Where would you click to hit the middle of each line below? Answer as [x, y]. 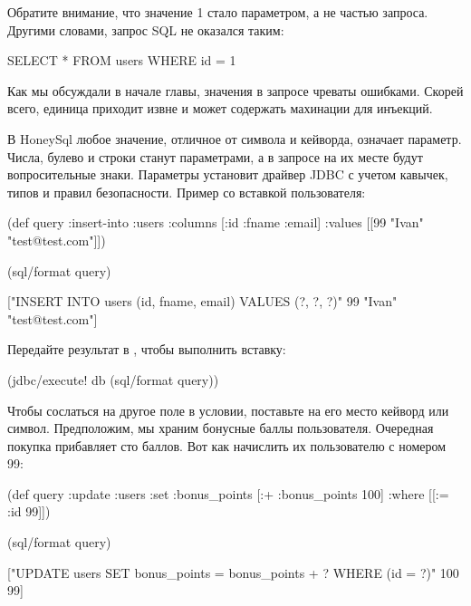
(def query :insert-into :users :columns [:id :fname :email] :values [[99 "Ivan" [216, 222]
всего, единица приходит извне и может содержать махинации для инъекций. [220, 108]
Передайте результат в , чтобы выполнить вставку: [147, 349]
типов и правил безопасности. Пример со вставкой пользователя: [187, 192]
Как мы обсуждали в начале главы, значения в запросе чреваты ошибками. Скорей [235, 90]
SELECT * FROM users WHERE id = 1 [122, 60]
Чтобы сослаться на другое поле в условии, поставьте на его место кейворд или [228, 410]
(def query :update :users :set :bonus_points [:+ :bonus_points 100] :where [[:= [228, 493]
